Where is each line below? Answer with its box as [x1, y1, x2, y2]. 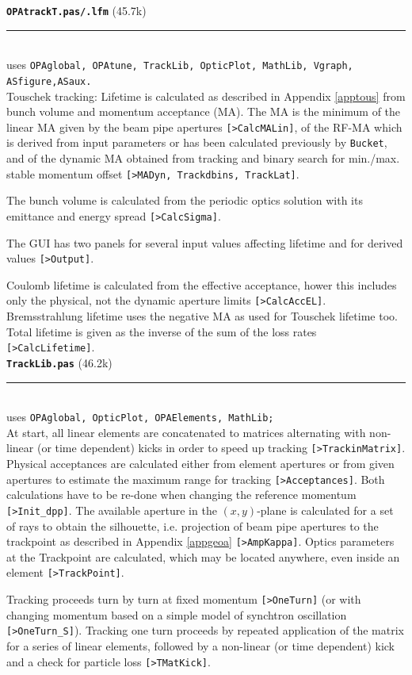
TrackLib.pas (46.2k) [6, 354, 113, 370]
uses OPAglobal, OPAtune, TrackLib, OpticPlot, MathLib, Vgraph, [6, 56, 353, 73]
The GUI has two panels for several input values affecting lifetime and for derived [6, 234, 403, 251]
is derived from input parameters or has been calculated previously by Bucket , [6, 134, 387, 151]
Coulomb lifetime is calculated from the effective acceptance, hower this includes [6, 276, 397, 293]
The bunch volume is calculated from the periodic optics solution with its [6, 192, 363, 209]
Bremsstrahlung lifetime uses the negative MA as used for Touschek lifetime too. [6, 308, 398, 324]
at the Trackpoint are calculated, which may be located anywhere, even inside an [6, 548, 400, 565]
